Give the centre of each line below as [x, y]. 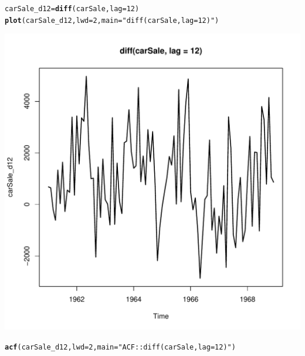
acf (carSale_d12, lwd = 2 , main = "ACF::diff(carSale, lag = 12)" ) [120, 347]
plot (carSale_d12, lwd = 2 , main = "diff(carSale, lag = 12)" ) [112, 20]
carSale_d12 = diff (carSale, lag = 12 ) [72, 9]
